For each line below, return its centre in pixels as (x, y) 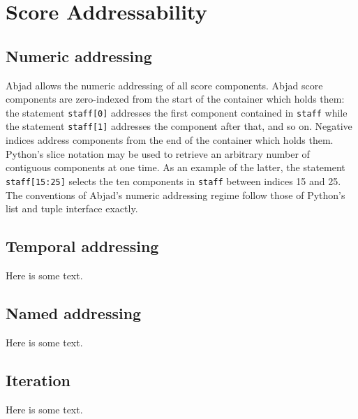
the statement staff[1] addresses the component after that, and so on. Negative (179, 126)
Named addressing (74, 313)
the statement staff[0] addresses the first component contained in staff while (177, 112)
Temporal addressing (82, 246)
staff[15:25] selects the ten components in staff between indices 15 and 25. (173, 181)
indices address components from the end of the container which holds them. (170, 140)
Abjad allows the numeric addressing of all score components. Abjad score (164, 85)
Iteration (38, 380)
